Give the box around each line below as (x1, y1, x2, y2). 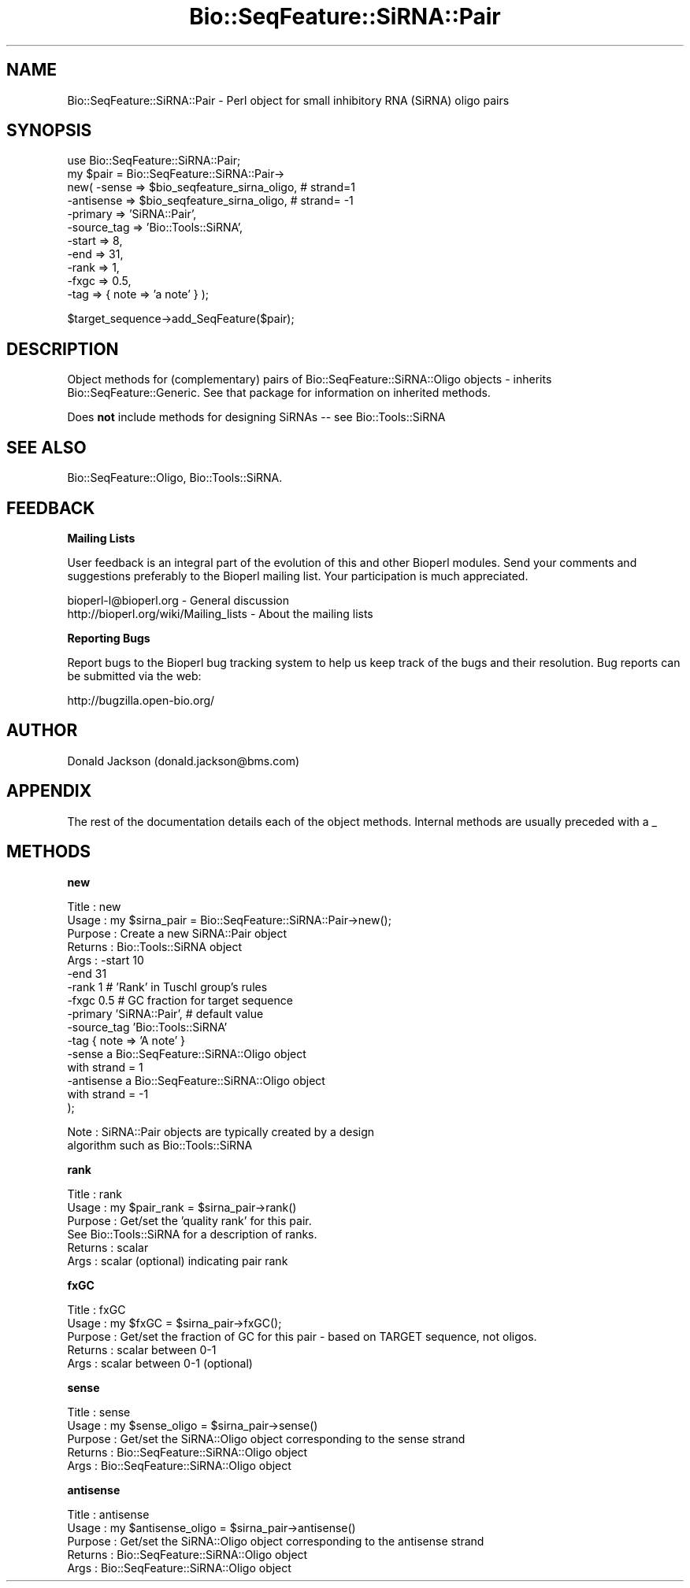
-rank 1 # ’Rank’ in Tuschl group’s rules (67, 979, 268, 994)
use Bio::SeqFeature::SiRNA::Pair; (67, 154, 241, 168)
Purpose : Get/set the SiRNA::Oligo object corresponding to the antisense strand (67, 1534, 484, 1548)
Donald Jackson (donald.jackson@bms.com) (67, 753, 300, 768)
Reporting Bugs (67, 631, 150, 645)
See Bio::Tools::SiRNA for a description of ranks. (67, 1227, 317, 1241)
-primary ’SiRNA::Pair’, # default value (67, 1006, 264, 1020)
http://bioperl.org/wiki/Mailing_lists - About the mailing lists (67, 606, 373, 620)
